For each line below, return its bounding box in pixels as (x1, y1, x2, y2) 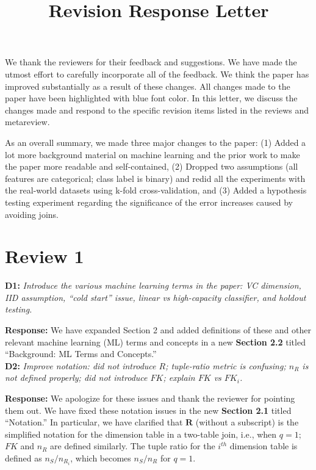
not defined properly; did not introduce (5, 371, 148, 384)
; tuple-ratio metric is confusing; (165, 359, 286, 372)
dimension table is (229, 439, 298, 452)
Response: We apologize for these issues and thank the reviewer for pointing (5, 391, 295, 404)
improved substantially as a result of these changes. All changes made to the (5, 79, 290, 92)
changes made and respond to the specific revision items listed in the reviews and (5, 103, 309, 116)
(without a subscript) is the (195, 416, 299, 428)
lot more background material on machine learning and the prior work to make (5, 148, 300, 161)
